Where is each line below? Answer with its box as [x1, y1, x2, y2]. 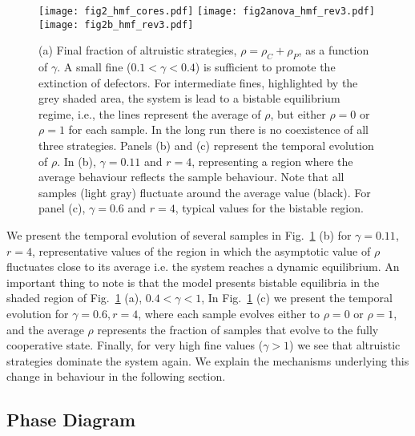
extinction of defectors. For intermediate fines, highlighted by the [38, 74, 358, 91]
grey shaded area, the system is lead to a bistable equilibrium [38, 90, 340, 107]
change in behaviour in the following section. [6, 368, 226, 385]
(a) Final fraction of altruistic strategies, [38, 42, 237, 59]
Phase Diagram [6, 407, 136, 432]
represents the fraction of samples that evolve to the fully [97, 321, 379, 337]
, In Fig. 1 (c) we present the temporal [201, 289, 393, 306]
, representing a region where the [191, 152, 353, 169]
